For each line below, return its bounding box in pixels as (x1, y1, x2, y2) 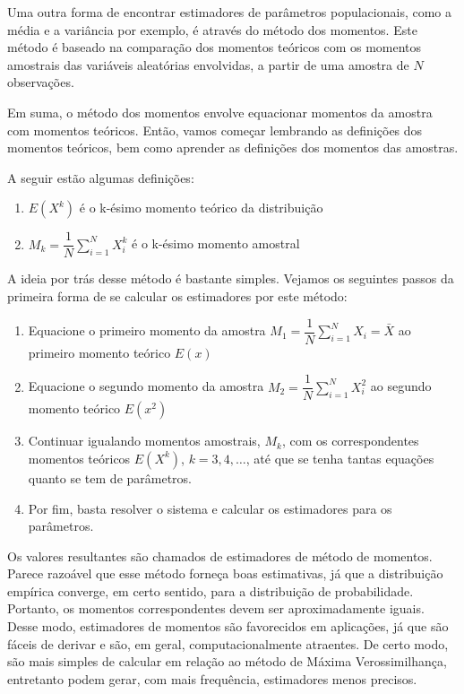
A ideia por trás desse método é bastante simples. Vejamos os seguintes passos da (7, 269, 454, 288)
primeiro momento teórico (28, 343, 171, 361)
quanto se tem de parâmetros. (28, 468, 193, 487)
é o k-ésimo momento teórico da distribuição (79, 198, 323, 217)
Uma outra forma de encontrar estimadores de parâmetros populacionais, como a (7, 3, 452, 21)
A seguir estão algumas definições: (7, 168, 194, 187)
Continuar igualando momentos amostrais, (28, 431, 261, 450)
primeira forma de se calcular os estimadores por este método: (7, 287, 348, 305)
